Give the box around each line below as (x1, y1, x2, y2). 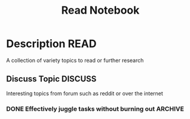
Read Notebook (61, 4, 140, 17)
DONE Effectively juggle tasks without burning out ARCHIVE (6, 105, 184, 113)
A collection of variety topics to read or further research (6, 57, 144, 64)
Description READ (6, 37, 97, 51)
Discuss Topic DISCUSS (6, 74, 97, 84)
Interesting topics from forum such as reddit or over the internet (6, 90, 163, 97)
